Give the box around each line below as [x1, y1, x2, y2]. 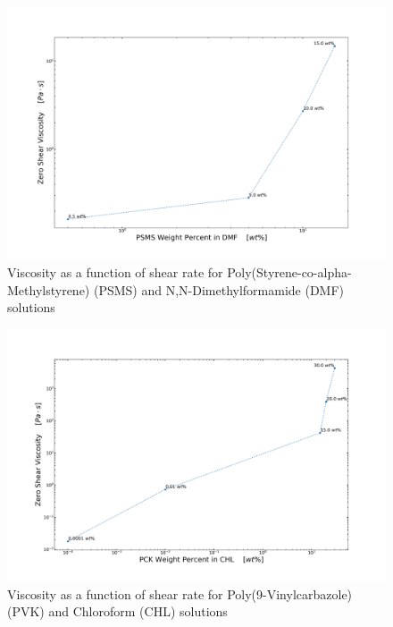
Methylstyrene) [7, 280, 90, 299]
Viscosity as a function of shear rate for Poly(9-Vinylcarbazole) [7, 584, 353, 603]
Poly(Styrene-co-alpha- [227, 262, 352, 281]
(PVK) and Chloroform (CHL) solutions [7, 602, 228, 621]
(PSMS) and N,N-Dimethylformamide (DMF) [93, 280, 345, 299]
